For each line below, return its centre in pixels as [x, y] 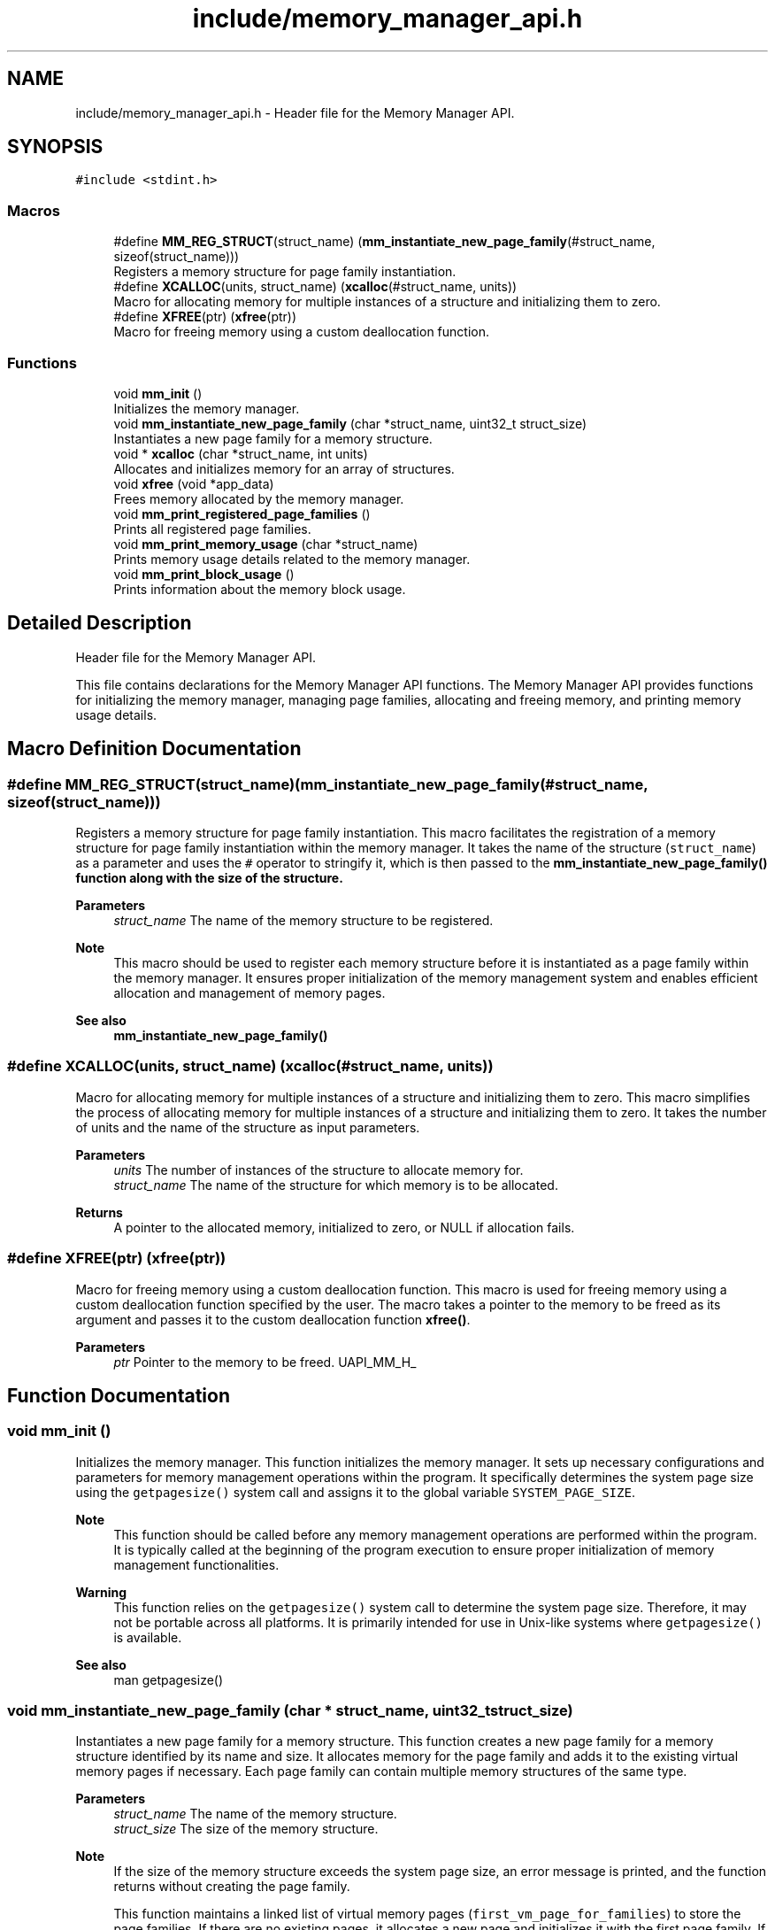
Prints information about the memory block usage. [260, 589]
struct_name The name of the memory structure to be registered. [303, 920]
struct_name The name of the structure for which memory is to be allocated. [336, 1185]
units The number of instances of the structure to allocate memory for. [318, 1170]
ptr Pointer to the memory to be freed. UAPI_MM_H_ [265, 1362]
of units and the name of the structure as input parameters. [248, 1127]
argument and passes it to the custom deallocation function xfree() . [273, 1319]
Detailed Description [100, 623]
